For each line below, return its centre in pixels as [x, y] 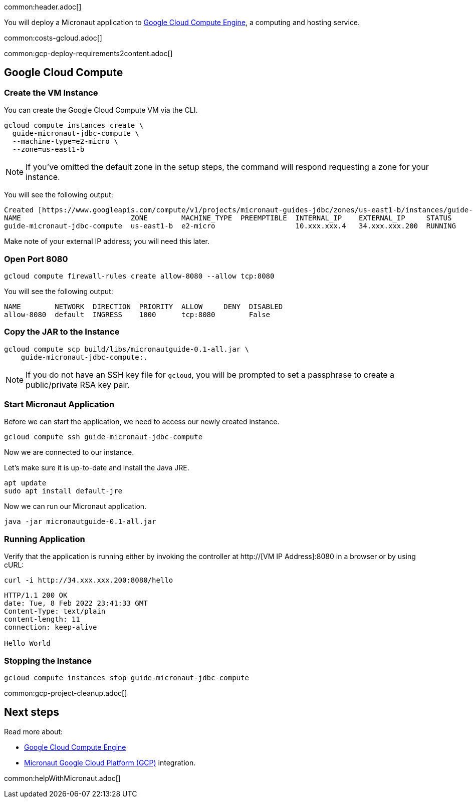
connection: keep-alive [51, 627]
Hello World [27, 643]
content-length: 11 [42, 619]
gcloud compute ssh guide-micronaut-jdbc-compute [103, 437]
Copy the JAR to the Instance [62, 332]
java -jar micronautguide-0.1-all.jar [80, 522]
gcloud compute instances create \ [74, 125]
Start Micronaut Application [59, 405]
